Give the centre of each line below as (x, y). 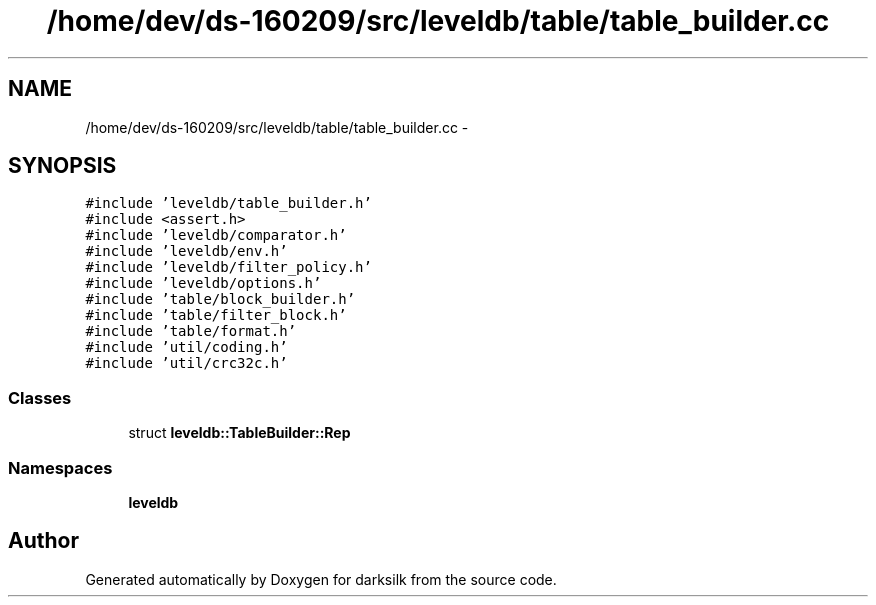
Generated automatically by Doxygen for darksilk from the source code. (321, 579)
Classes (40, 397)
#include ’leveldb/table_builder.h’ (228, 203)
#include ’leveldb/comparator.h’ (216, 235)
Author (43, 541)
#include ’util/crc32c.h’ (186, 363)
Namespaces (60, 467)
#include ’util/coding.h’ (186, 347)
